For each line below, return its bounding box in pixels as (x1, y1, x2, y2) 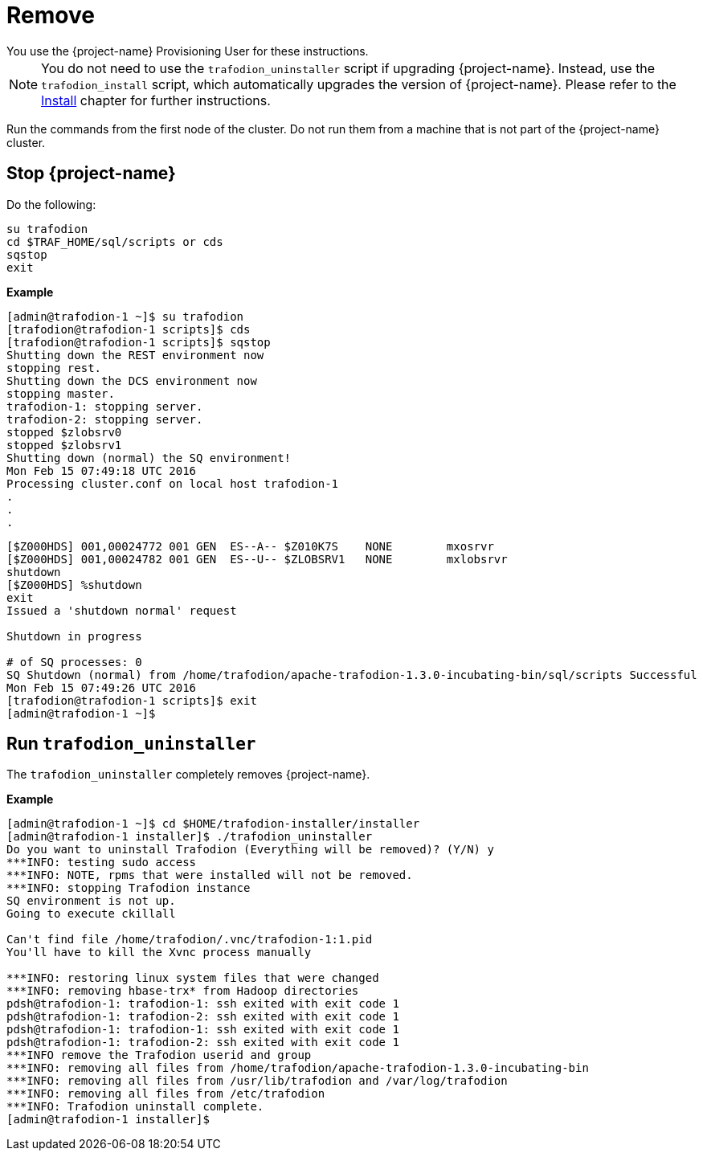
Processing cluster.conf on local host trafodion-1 (6, 476, 339, 490)
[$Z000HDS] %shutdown (6, 578, 142, 591)
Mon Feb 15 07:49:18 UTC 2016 (6, 464, 197, 477)
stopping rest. (6, 361, 102, 374)
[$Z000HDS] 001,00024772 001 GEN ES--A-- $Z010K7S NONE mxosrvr (6, 539, 494, 553)
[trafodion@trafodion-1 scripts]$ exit (6, 693, 257, 707)
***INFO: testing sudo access (6, 856, 197, 869)
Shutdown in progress (6, 629, 142, 643)
